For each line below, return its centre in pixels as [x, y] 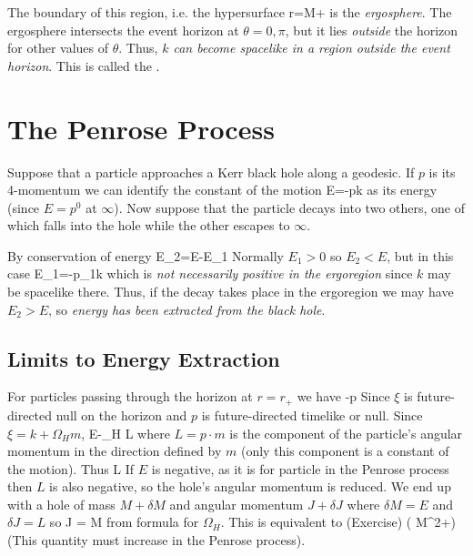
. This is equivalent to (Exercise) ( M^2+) [338, 522]
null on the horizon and [121, 414]
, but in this [420, 255]
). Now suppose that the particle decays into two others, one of [289, 207]
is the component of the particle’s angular [346, 433]
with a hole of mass [61, 504]
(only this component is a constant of [345, 451]
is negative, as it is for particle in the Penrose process [300, 468]
